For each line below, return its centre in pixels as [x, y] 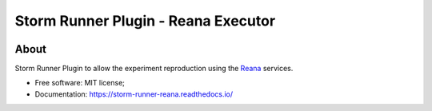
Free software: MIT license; [80, 83]
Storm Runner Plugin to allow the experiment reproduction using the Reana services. [154, 69]
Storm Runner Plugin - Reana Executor [145, 21]
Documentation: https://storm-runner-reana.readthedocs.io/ [134, 94]
